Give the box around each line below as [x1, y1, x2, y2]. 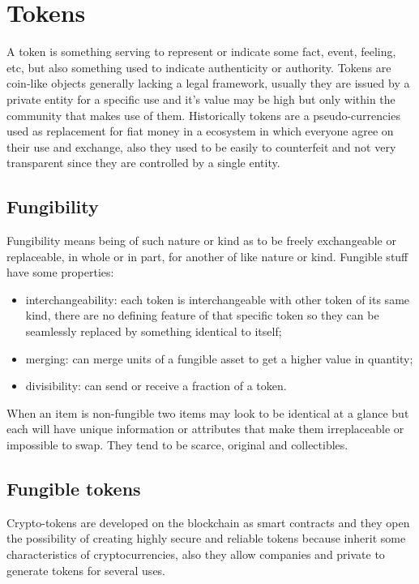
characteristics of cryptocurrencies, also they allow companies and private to [6, 546, 385, 562]
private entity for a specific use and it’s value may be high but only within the [6, 90, 395, 107]
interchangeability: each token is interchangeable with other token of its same [25, 290, 410, 307]
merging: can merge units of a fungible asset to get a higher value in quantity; [25, 350, 413, 367]
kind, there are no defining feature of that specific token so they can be [25, 307, 379, 324]
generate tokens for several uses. [6, 561, 165, 578]
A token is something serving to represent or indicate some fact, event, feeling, [6, 43, 396, 60]
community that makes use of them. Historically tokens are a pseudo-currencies [6, 106, 400, 123]
